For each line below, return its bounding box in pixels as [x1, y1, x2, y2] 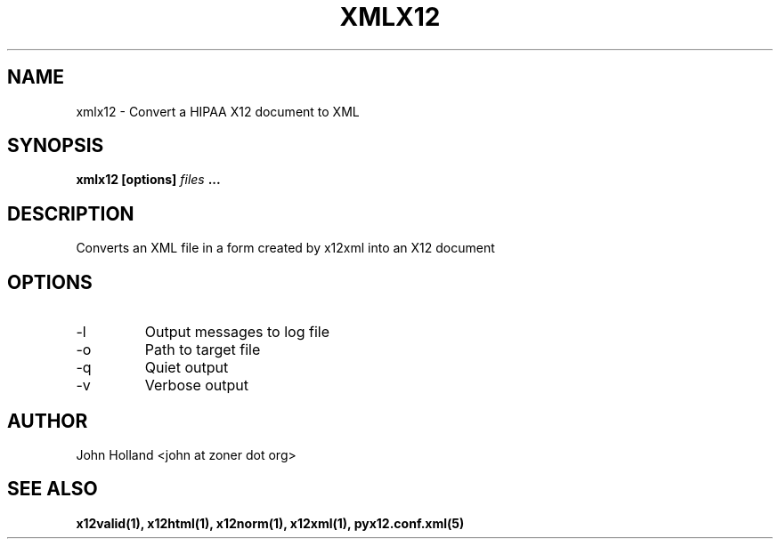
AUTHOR [7, 409, 88, 432]
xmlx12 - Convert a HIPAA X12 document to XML [76, 103, 360, 119]
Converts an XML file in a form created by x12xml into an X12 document [76, 240, 495, 256]
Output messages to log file [144, 323, 329, 341]
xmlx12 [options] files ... [76, 172, 221, 188]
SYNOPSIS [7, 134, 104, 157]
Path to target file [144, 341, 261, 359]
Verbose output [144, 376, 249, 395]
